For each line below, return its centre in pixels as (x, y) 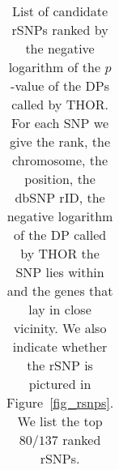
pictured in (60, 384)
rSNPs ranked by (60, 30)
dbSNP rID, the (60, 197)
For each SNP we (60, 123)
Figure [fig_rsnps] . (60, 402)
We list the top (60, 421)
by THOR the (60, 253)
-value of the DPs (60, 85)
